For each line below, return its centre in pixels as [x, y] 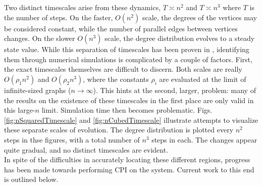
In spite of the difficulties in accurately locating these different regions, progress [127, 159]
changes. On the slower [40, 38]
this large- [20, 110]
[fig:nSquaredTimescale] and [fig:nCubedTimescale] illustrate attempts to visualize [131, 120]
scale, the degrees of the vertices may [199, 17]
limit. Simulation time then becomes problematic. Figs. [127, 110]
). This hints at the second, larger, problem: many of [174, 90]
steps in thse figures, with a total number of [72, 139]
